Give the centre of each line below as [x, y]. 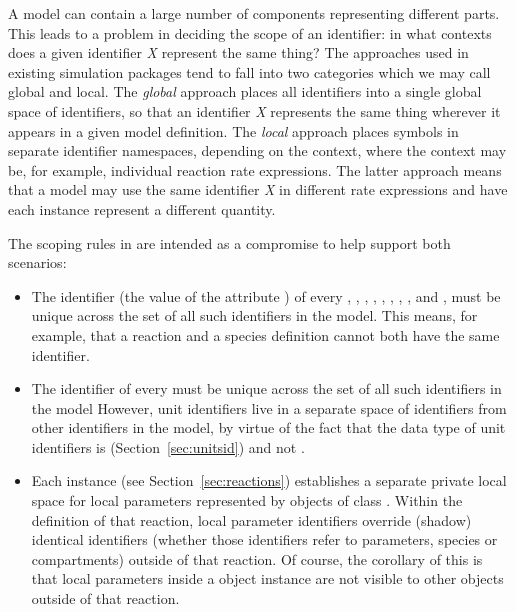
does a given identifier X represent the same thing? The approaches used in [238, 52]
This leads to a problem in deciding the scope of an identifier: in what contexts [250, 32]
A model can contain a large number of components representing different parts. [254, 13]
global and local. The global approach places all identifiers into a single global [245, 91]
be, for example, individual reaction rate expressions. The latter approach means [255, 169]
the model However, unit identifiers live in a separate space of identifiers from [269, 407]
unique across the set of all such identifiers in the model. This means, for [254, 315]
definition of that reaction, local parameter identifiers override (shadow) [251, 519]
